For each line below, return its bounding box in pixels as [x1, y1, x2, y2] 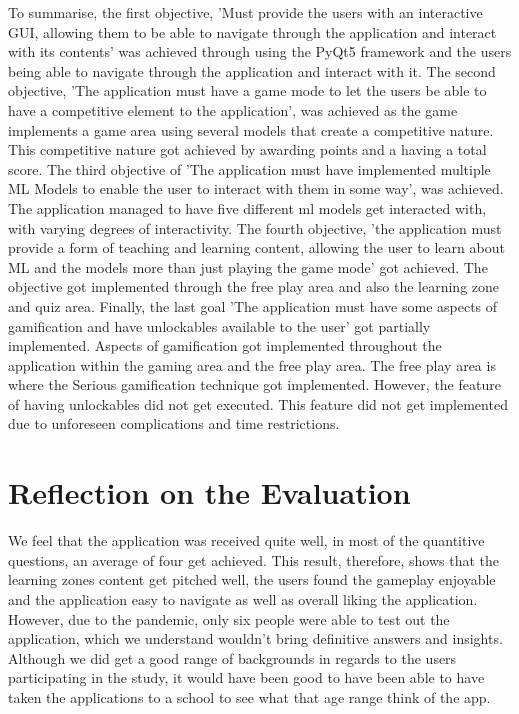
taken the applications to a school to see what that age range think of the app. [8, 686, 491, 707]
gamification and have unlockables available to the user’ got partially [8, 315, 431, 336]
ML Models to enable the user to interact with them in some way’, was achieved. [8, 178, 504, 199]
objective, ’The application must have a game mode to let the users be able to [8, 80, 487, 101]
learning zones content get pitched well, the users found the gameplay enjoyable [8, 569, 496, 590]
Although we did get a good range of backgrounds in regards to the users [8, 647, 457, 668]
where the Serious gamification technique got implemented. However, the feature [8, 374, 501, 395]
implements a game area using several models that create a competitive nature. [8, 119, 494, 140]
